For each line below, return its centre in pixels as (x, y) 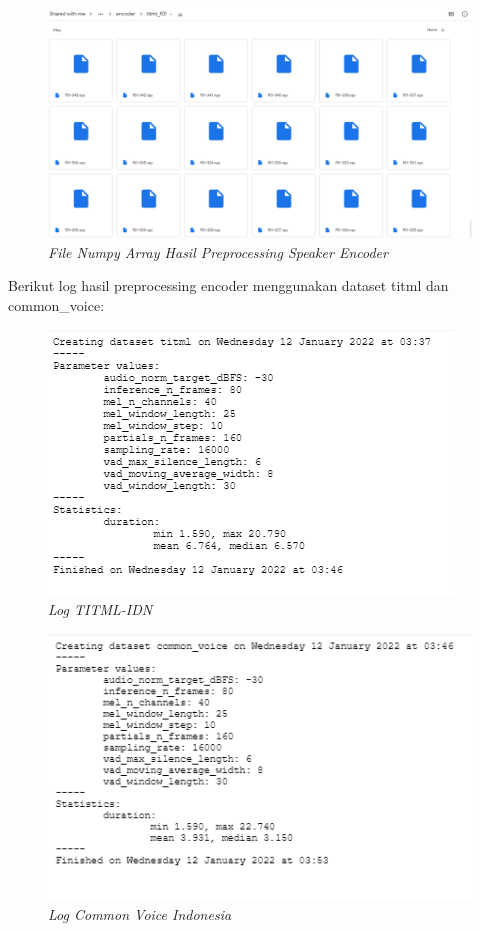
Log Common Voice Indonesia (140, 914)
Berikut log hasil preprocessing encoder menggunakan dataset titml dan (228, 285)
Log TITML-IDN (100, 609)
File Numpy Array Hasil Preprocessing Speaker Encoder (218, 251)
